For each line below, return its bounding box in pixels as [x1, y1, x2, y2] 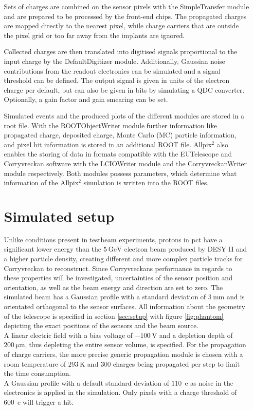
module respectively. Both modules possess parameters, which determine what [4, 168, 237, 178]
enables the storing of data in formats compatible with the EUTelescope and [4, 149, 232, 159]
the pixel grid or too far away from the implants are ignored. [4, 30, 185, 40]
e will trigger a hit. [17, 396, 74, 407]
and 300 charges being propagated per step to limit [87, 358, 240, 369]
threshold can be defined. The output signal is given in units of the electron [4, 75, 230, 85]
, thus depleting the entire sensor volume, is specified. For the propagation [25, 339, 246, 350]
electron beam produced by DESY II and [124, 244, 247, 254]
